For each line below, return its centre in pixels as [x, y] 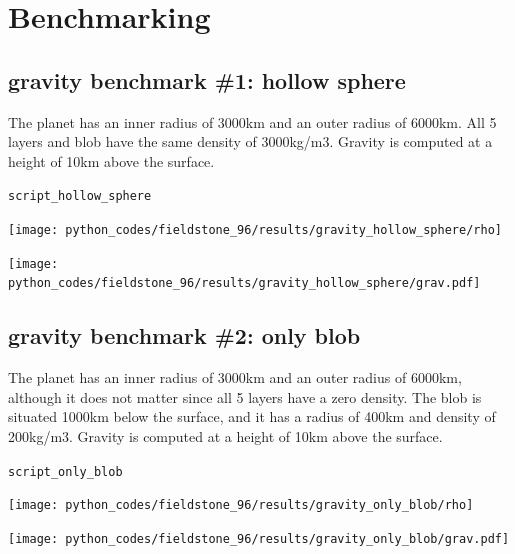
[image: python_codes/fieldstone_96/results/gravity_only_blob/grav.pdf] [259, 538]
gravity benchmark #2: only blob [184, 335]
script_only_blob [65, 471]
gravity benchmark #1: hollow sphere [207, 79]
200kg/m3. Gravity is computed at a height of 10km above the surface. [225, 435]
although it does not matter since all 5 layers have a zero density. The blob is [245, 396]
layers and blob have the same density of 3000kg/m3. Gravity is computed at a [250, 141]
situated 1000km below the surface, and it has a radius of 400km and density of [252, 416]
